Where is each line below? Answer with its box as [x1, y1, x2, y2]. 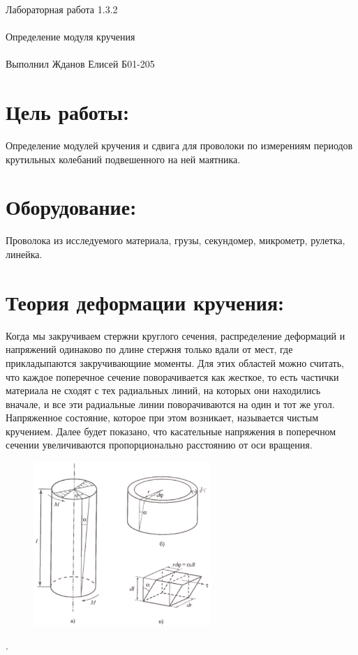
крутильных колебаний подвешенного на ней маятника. [6, 151, 241, 166]
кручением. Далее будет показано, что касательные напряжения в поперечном [6, 423, 336, 438]
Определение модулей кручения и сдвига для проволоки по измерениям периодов [6, 138, 353, 153]
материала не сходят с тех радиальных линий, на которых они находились [6, 383, 321, 398]
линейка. [6, 247, 43, 261]
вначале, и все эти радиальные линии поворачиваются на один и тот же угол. [6, 396, 335, 411]
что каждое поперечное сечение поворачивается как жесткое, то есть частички [6, 369, 339, 384]
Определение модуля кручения [6, 29, 135, 44]
